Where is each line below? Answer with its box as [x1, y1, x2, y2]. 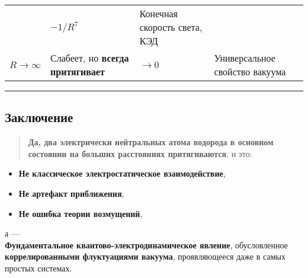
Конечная [139, 7, 178, 20]
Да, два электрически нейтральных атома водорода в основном [28, 136, 274, 148]
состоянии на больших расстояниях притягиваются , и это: [28, 147, 252, 159]
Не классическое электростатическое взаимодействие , [18, 167, 226, 180]
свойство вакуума [214, 65, 286, 78]
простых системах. [5, 261, 72, 274]
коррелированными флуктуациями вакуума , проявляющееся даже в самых [5, 250, 285, 263]
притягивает [50, 65, 105, 78]
